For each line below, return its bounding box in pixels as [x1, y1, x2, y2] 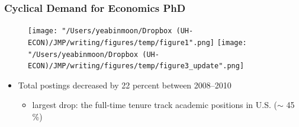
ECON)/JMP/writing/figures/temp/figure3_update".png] [28, 62, 245, 71]
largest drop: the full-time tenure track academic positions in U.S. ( [32, 99, 277, 111]
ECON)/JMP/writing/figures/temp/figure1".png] [28, 38, 214, 47]
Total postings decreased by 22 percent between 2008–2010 [18, 78, 232, 91]
